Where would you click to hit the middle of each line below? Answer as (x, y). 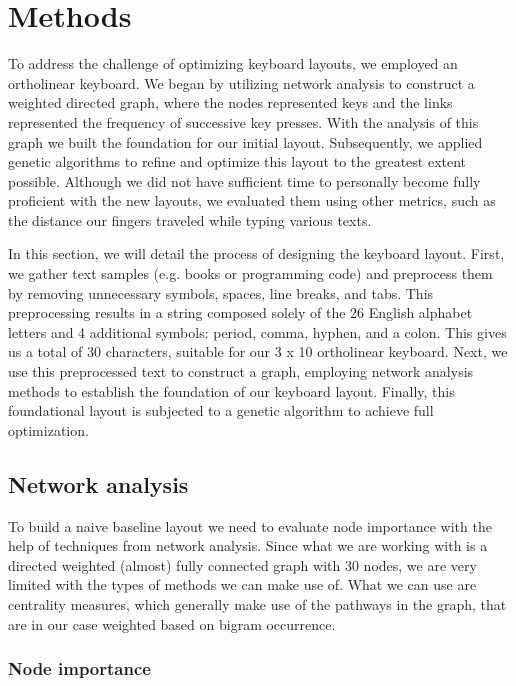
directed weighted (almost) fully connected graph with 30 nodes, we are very (242, 564)
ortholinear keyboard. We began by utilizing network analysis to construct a (241, 82)
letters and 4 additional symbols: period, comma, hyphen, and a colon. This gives (257, 331)
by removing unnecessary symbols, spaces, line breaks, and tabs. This (221, 292)
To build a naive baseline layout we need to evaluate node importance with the (250, 525)
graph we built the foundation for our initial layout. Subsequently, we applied (245, 141)
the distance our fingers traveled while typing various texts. (190, 219)
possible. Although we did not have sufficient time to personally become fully (244, 180)
